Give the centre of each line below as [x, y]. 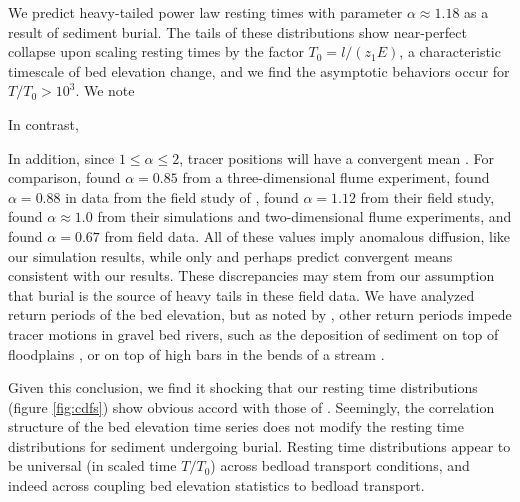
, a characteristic [450, 51]
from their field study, [427, 196]
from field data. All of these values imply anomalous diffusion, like [307, 235]
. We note [105, 90]
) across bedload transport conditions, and [340, 465]
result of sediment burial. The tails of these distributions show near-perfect [237, 31]
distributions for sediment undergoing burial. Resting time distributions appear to [259, 445]
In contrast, [43, 123]
